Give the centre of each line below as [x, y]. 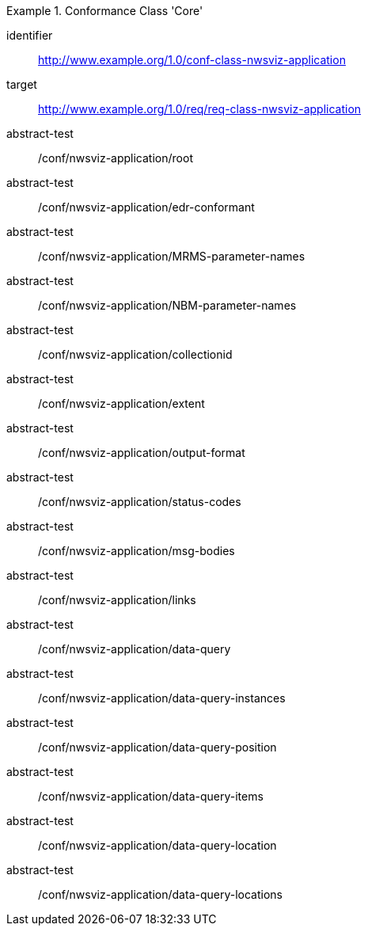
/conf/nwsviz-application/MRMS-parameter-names [172, 256]
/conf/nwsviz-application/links [117, 600]
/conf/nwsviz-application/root [116, 158]
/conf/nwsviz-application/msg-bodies [137, 551]
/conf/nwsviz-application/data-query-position [157, 747]
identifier [30, 35]
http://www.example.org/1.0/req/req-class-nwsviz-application [200, 109]
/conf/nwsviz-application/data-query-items [151, 796]
